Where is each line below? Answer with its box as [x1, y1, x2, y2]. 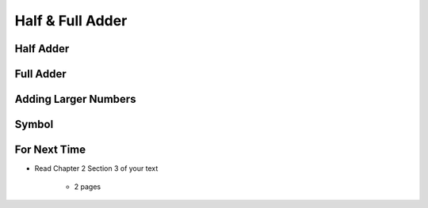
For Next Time [14, 143, 86, 157]
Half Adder [14, 42, 70, 55]
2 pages [74, 182, 101, 191]
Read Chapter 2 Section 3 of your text [34, 164, 159, 173]
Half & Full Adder [14, 12, 128, 29]
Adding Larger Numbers [14, 93, 136, 106]
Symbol [14, 118, 54, 131]
